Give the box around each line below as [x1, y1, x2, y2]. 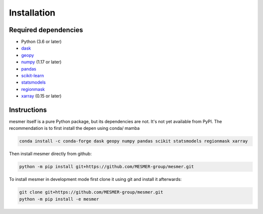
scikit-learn [21, 73, 44, 79]
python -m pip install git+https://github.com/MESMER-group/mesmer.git [19, 164, 194, 170]
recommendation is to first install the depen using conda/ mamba [9, 125, 140, 131]
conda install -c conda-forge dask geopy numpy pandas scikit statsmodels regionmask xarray [19, 139, 248, 144]
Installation [9, 7, 56, 18]
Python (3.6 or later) [21, 39, 62, 45]
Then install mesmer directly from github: [9, 151, 92, 157]
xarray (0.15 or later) [21, 93, 62, 99]
